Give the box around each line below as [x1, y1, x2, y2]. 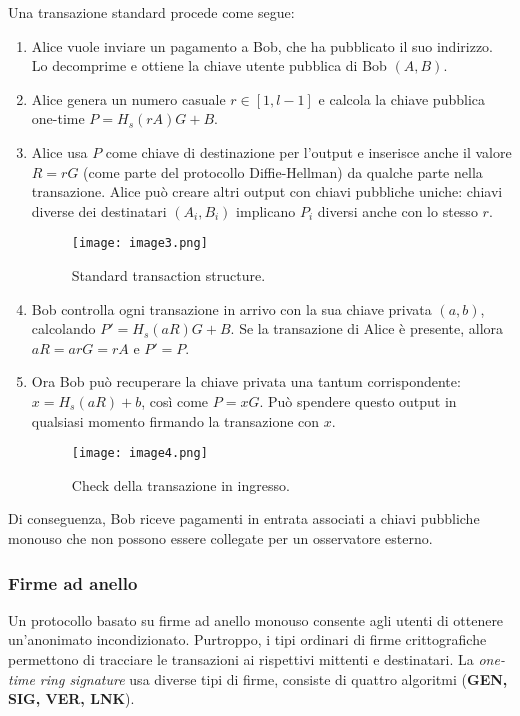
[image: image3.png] [71, 236, 208, 251]
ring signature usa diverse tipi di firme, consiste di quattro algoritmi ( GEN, [39, 668, 508, 689]
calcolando [31, 318, 96, 339]
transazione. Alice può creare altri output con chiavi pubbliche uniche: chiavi [31, 181, 503, 202]
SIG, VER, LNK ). [8, 688, 135, 709]
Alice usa [31, 141, 88, 162]
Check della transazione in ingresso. [71, 474, 290, 495]
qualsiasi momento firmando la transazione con [31, 410, 320, 431]
